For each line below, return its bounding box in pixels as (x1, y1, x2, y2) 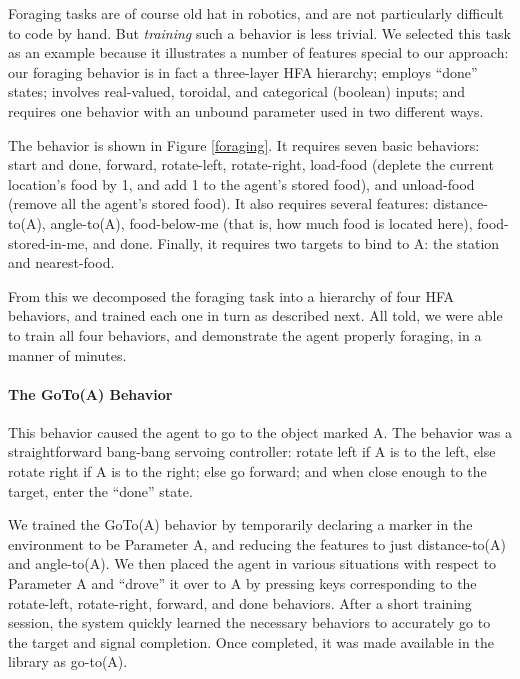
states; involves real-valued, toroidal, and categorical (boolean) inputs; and (8, 81, 466, 102)
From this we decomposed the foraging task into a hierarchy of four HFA (8, 285, 455, 306)
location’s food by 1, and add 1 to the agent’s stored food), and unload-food (8, 173, 475, 194)
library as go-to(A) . (8, 651, 128, 672)
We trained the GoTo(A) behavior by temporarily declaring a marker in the (8, 514, 473, 535)
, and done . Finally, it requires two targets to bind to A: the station (84, 232, 500, 253)
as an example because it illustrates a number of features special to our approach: (8, 42, 509, 63)
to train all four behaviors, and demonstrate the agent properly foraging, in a (8, 324, 482, 345)
